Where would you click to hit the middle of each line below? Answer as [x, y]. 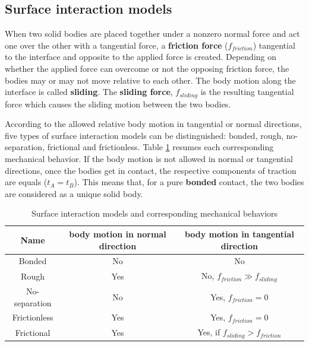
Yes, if [209, 332]
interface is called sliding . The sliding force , [89, 92]
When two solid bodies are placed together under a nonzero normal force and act [152, 34]
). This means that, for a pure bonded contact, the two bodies [189, 182]
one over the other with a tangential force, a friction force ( [116, 45]
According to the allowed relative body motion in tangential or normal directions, [153, 124]
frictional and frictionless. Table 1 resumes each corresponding [160, 147]
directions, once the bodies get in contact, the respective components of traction [151, 170]
